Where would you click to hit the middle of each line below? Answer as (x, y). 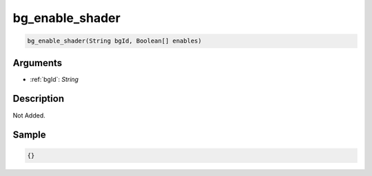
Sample (29, 135)
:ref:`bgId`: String (54, 79)
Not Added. (29, 115)
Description (39, 99)
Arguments (38, 63)
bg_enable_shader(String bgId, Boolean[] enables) (115, 41)
